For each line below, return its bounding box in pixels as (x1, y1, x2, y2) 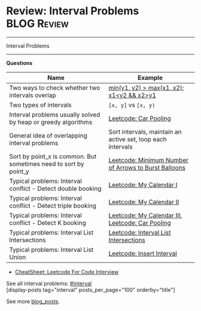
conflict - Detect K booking (9, 218, 87, 227)
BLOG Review (6, 17, 69, 30)
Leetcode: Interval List (108, 228, 171, 236)
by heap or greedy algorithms (9, 118, 93, 126)
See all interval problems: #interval (6, 279, 92, 287)
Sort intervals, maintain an (108, 127, 182, 136)
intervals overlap (9, 91, 56, 99)
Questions (6, 59, 33, 66)
